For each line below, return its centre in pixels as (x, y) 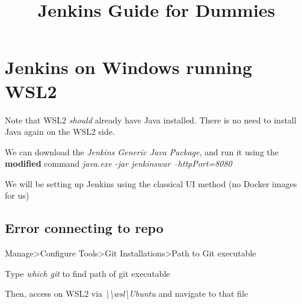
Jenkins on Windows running (129, 67)
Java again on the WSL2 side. (60, 132)
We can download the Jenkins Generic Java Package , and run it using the (142, 151)
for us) (17, 195)
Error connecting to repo (84, 228)
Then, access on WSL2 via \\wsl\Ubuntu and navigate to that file (127, 293)
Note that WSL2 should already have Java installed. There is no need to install (151, 119)
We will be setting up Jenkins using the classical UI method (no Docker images (151, 183)
